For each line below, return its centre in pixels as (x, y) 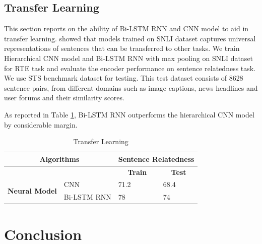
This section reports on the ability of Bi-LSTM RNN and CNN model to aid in (126, 28)
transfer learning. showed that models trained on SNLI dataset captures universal (130, 38)
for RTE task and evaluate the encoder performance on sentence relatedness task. (130, 68)
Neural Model (32, 190)
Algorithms (59, 159)
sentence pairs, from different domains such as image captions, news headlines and (131, 87)
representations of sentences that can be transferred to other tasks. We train (122, 48)
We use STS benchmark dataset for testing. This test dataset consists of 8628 (124, 78)
